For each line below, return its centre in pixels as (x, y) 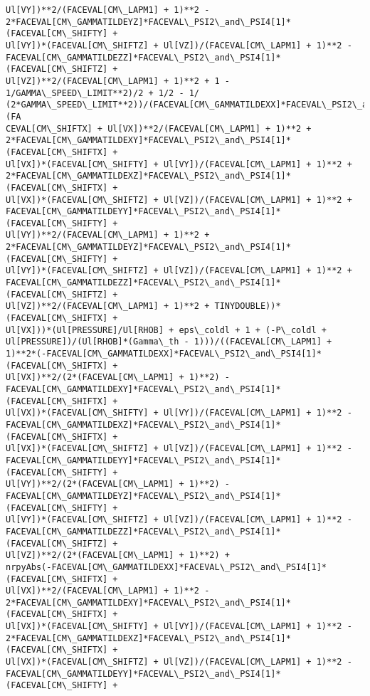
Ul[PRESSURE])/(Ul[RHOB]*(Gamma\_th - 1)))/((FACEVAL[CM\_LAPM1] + (169, 342)
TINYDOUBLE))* (248, 306)
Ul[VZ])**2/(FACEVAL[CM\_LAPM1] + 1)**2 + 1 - (118, 81)
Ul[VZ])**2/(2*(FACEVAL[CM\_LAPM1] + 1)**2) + (118, 555)
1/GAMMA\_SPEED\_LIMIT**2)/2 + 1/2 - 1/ (103, 93)
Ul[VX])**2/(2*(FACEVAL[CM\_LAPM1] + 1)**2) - (118, 378)
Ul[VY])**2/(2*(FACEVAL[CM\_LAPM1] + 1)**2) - (118, 484)
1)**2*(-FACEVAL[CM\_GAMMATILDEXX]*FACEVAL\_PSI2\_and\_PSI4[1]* (164, 354)
